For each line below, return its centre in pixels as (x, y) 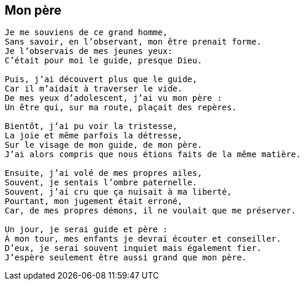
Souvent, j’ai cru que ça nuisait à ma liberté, (118, 192)
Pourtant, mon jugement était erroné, (94, 201)
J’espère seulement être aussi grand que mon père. (126, 258)
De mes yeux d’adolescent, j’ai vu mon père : (113, 98)
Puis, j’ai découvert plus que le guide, (101, 79)
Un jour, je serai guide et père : (86, 230)
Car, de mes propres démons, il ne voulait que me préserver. (151, 211)
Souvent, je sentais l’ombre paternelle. (101, 183)
